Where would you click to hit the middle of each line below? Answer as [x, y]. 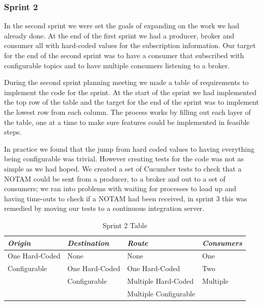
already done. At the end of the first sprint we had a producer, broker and [119, 35]
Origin [19, 243]
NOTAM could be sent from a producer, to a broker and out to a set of [115, 178]
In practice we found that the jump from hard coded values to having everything [129, 148]
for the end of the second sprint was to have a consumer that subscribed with [124, 55]
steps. [13, 132]
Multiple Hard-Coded [160, 281]
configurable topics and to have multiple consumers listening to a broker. [117, 65]
